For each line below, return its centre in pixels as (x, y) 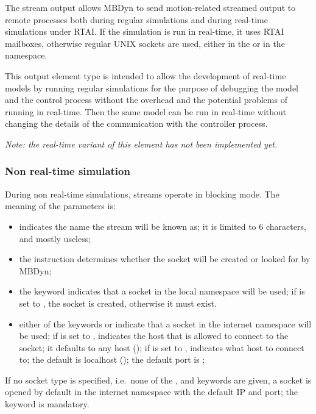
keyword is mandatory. (47, 404)
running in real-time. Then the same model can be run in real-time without (146, 111)
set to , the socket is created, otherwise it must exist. (118, 303)
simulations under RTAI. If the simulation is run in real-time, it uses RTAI (145, 31)
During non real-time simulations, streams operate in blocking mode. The (142, 194)
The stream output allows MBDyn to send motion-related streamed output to (150, 7)
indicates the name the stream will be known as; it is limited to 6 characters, (163, 226)
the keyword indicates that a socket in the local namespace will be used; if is (162, 291)
